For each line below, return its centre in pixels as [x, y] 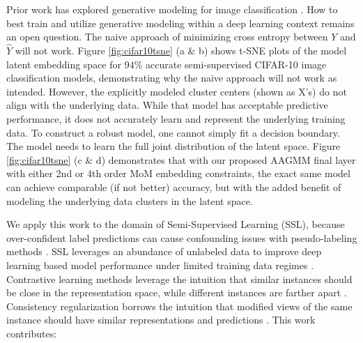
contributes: [32, 333]
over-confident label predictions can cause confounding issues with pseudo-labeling [182, 237]
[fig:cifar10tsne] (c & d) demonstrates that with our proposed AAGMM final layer [181, 159]
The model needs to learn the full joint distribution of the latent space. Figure [173, 146]
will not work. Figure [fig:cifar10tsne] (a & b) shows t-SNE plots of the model [181, 50]
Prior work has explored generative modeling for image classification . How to [172, 9]
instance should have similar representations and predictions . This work [161, 320]
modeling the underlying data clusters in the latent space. [130, 200]
